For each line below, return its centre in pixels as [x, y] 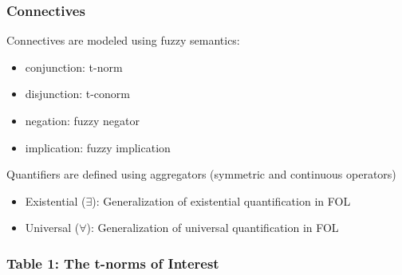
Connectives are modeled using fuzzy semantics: [123, 40]
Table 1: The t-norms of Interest [113, 263]
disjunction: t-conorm [77, 94]
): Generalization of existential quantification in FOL [221, 200]
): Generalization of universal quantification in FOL [213, 228]
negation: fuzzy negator [82, 120]
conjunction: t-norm [74, 67]
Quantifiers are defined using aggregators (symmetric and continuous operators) [201, 174]
